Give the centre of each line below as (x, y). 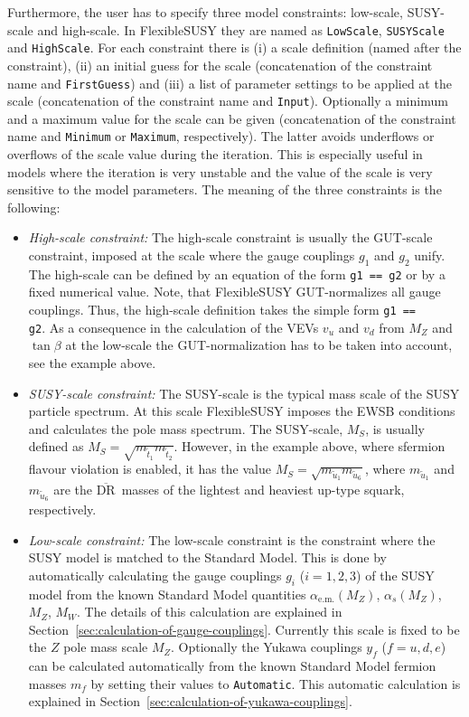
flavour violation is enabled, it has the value (150, 469)
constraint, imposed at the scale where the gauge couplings (192, 255)
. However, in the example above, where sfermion (310, 446)
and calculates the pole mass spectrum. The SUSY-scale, (186, 428)
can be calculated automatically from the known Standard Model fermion (232, 666)
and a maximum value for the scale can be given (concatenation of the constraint (232, 118)
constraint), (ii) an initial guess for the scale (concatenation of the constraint (220, 65)
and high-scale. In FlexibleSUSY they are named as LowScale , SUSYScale (241, 29)
